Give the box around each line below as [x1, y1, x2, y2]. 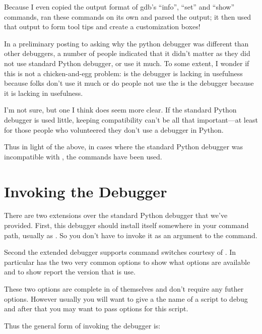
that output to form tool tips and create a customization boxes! [4, 21, 201, 32]
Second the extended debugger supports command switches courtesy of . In [4, 247, 236, 257]
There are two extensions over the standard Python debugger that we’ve [4, 210, 228, 220]
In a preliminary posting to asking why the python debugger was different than [4, 38, 249, 48]
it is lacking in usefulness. [4, 87, 83, 98]
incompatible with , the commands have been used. [4, 151, 162, 161]
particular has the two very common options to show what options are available [4, 256, 250, 267]
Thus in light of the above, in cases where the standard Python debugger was [4, 141, 243, 152]
